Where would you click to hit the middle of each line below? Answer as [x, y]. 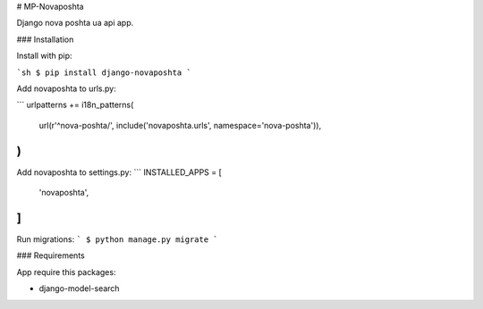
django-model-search [79, 288]
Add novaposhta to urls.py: [66, 88]
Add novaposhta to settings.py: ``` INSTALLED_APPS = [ [119, 172]
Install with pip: [44, 56]
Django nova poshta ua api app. [75, 23]
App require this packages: [66, 271]
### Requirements [51, 255]
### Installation [45, 39]
